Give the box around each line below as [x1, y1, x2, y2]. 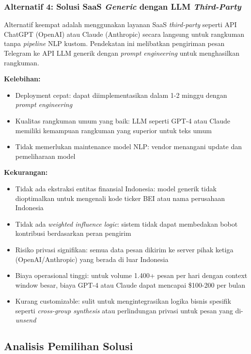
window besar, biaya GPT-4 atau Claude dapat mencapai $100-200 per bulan [15, 279, 245, 290]
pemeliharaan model [15, 151, 76, 161]
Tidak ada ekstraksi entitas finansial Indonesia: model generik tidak [15, 183, 217, 193]
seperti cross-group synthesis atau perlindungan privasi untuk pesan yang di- [15, 305, 243, 315]
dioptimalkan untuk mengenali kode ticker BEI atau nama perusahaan [15, 193, 225, 203]
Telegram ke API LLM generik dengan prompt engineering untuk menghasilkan [4, 48, 240, 58]
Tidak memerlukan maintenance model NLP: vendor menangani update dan [15, 141, 242, 152]
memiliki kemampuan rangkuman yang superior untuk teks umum [15, 125, 212, 135]
